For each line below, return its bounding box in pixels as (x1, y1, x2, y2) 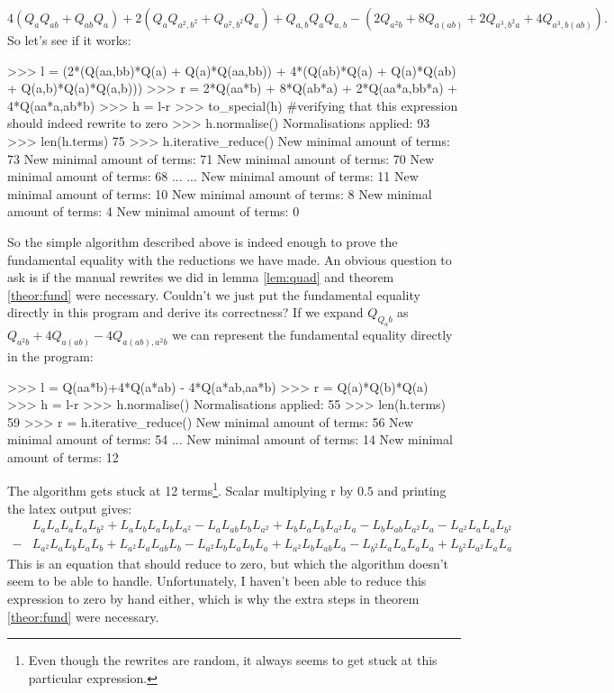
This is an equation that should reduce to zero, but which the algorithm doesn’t (7, 553, 449, 572)
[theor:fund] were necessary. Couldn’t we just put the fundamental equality (7, 285, 420, 304)
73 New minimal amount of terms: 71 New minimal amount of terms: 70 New (7, 149, 435, 168)
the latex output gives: (7, 498, 132, 517)
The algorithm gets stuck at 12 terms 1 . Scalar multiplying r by (7, 479, 354, 500)
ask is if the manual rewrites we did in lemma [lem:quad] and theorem (7, 268, 394, 287)
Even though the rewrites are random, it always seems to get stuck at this (28, 651, 438, 670)
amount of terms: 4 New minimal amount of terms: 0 (7, 202, 300, 221)
